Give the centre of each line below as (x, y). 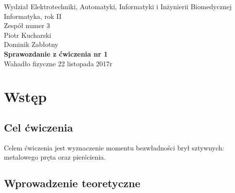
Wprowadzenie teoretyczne (72, 183)
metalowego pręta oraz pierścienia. (55, 157)
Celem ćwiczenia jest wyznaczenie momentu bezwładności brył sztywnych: (114, 147)
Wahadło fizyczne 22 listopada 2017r (58, 63)
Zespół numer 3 (27, 25)
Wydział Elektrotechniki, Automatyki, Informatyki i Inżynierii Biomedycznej (118, 6)
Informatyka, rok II (33, 16)
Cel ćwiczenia (39, 127)
